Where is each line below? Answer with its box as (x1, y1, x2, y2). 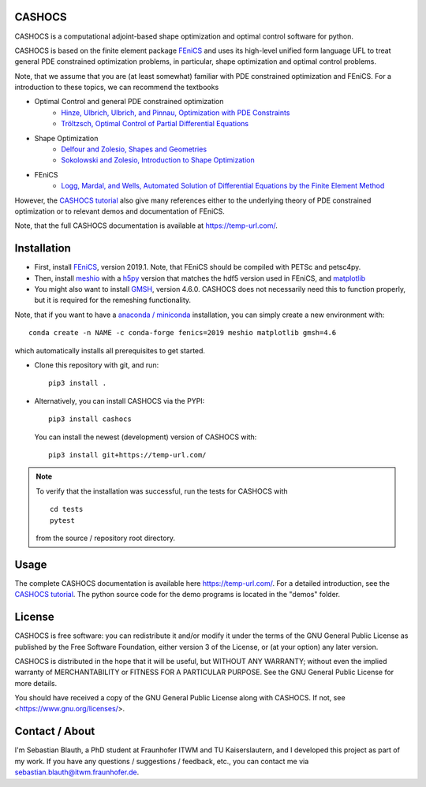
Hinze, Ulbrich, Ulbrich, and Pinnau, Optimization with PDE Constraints (61, 107, 290, 117)
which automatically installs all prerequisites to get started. (14, 345, 205, 355)
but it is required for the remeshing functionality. (34, 296, 192, 305)
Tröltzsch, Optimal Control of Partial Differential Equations (61, 119, 248, 129)
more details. (14, 678, 58, 688)
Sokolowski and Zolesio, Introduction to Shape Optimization (61, 155, 256, 165)
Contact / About (14, 725, 95, 738)
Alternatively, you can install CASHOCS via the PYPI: (34, 396, 205, 405)
